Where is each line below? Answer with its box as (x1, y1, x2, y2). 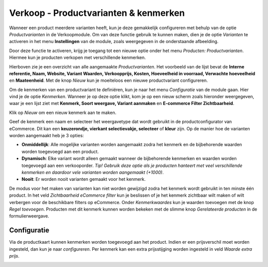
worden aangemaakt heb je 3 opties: (9, 133, 84, 139)
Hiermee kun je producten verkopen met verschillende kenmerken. (9, 54, 146, 60)
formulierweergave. (9, 213, 50, 219)
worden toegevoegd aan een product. (21, 149, 99, 155)
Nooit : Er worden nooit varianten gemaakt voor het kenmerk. (21, 176, 146, 182)
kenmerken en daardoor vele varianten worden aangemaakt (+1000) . (21, 169, 164, 175)
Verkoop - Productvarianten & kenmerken (9, 7, 185, 18)
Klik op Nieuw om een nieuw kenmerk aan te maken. (9, 109, 117, 115)
